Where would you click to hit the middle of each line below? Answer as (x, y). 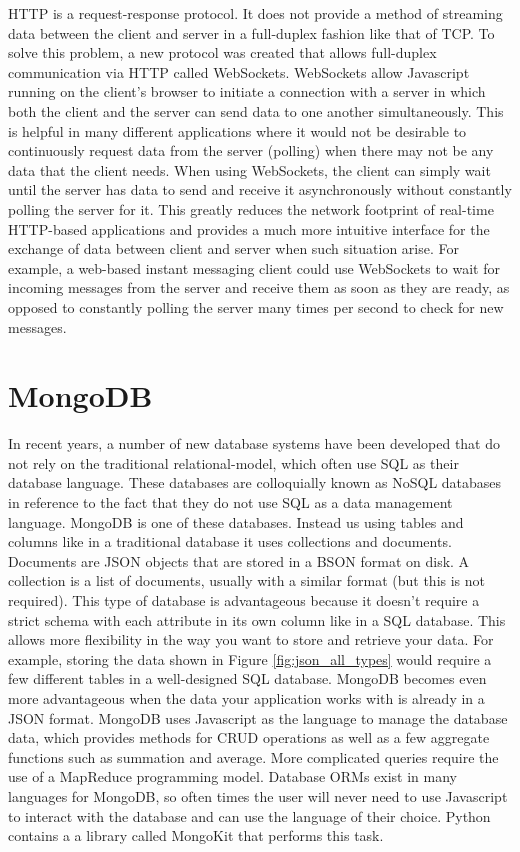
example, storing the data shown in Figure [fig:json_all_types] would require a (250, 658)
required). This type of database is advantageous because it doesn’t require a (244, 599)
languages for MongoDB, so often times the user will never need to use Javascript (258, 795)
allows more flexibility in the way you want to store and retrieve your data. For (251, 639)
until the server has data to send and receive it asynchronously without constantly (260, 189)
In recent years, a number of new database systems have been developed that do (254, 443)
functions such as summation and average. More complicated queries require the (253, 756)
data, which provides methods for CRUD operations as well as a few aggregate (249, 737)
